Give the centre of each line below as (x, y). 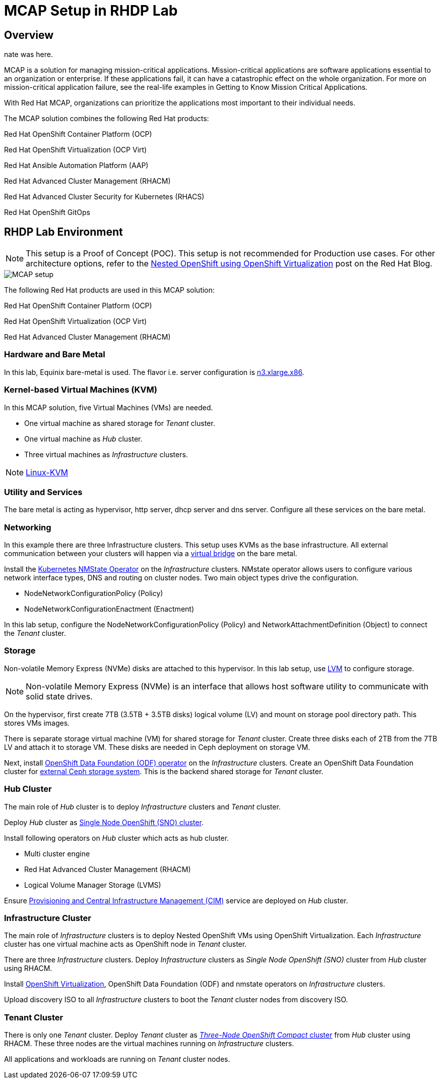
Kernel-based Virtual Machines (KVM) (81, 390)
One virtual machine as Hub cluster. (83, 439)
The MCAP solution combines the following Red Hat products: (107, 119)
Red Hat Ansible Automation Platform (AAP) (76, 166)
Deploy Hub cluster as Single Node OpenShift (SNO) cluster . (104, 822)
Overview (29, 35)
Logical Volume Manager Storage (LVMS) (93, 885)
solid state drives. (59, 696)
